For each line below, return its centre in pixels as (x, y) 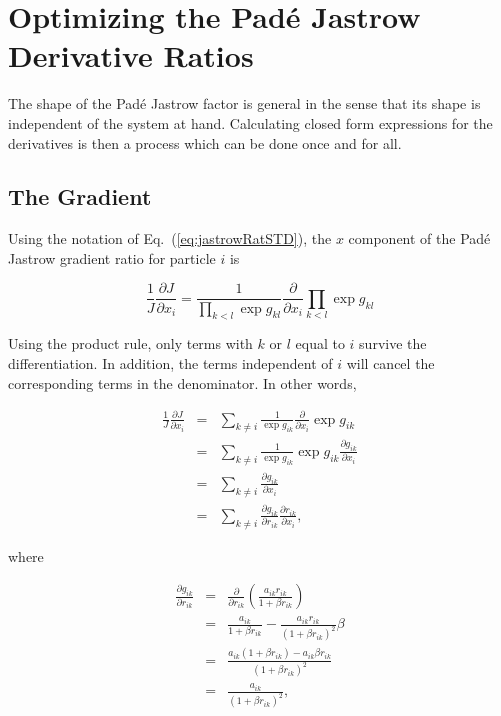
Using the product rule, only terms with (130, 343)
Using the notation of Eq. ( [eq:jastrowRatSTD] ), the (170, 238)
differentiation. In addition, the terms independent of (170, 362)
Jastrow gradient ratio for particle (112, 257)
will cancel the (390, 362)
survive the (393, 343)
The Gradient (80, 196)
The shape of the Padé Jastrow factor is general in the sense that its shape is (244, 103)
